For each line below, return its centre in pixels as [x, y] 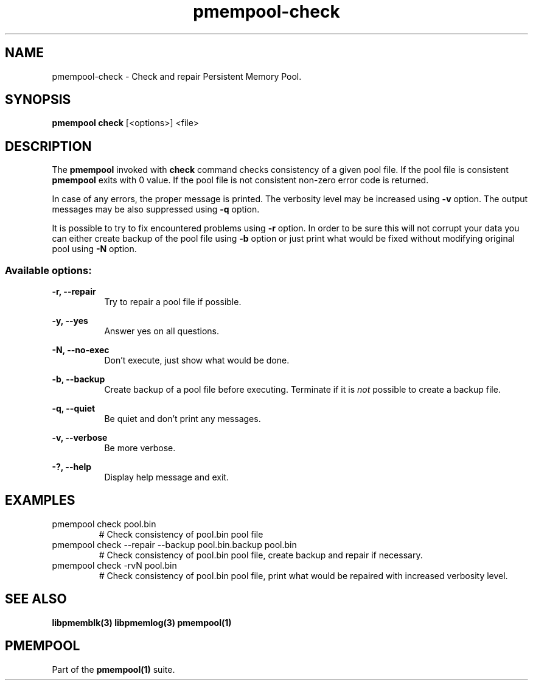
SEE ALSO [36, 599]
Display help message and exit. [166, 477]
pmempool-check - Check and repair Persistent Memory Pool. [177, 76]
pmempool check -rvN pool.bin [114, 565]
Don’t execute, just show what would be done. [197, 360]
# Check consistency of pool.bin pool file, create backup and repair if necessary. [261, 555]
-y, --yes [70, 321]
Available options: [48, 270]
